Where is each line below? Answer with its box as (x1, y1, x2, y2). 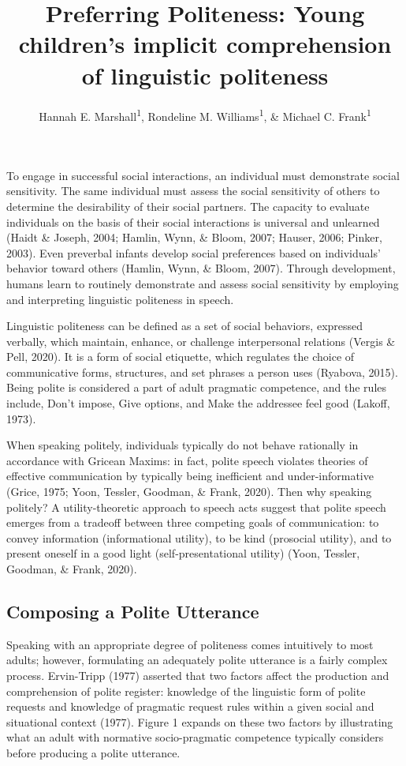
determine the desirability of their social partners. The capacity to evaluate (6, 197, 370, 214)
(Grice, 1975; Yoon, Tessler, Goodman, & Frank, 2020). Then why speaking (6, 483, 372, 500)
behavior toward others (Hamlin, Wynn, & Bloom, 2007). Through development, (6, 260, 396, 276)
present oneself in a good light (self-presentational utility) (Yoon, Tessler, (6, 545, 360, 561)
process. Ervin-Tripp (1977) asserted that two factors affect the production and (6, 666, 389, 683)
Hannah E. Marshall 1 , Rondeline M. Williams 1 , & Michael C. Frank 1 (39, 105, 371, 124)
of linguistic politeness (81, 58, 329, 91)
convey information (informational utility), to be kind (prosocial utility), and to (6, 529, 392, 546)
